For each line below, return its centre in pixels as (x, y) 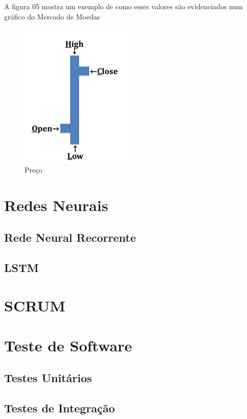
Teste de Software (68, 345)
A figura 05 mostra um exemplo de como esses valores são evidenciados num (123, 6)
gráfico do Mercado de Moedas (52, 16)
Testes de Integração (60, 408)
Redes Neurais (56, 205)
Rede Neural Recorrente (70, 237)
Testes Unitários (48, 378)
